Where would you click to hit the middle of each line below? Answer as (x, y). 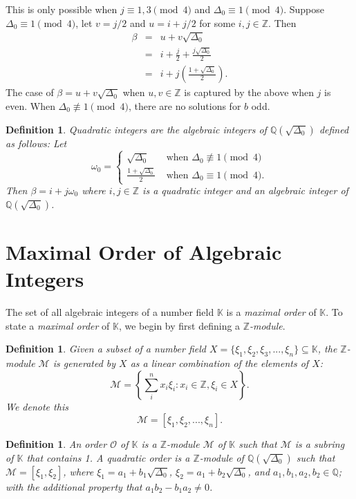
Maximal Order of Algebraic (144, 251)
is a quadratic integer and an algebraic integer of (245, 190)
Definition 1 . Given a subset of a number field (106, 349)
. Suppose (304, 9)
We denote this (37, 406)
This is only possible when (62, 9)
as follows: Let (36, 143)
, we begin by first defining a (179, 325)
